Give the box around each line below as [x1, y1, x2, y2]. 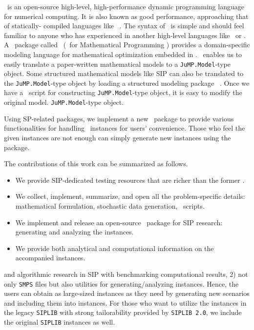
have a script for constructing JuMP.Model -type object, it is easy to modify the [4, 87, 242, 97]
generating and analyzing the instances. [15, 227, 134, 237]
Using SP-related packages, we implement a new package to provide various [4, 113, 234, 123]
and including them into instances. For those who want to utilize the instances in [4, 297, 247, 308]
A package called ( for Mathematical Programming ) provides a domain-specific [4, 39, 250, 50]
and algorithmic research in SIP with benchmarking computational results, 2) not [4, 269, 248, 279]
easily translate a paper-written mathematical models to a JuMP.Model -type [4, 58, 231, 69]
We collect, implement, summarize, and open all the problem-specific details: [15, 191, 245, 201]
